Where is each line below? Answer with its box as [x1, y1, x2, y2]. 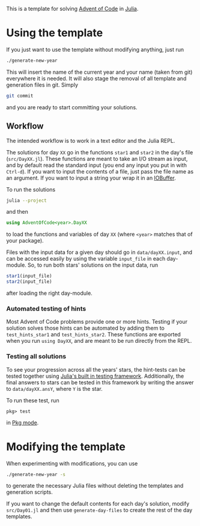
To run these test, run [6, 396, 59, 404]
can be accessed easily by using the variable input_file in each [6, 255, 166, 262]
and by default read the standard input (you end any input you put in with [6, 162, 187, 169]
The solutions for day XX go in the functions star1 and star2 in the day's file [6, 148, 193, 156]
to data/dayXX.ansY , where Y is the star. [6, 385, 103, 392]
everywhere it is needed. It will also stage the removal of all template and [6, 74, 187, 82]
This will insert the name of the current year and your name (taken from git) [6, 68, 193, 76]
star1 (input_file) [6, 273, 52, 279]
